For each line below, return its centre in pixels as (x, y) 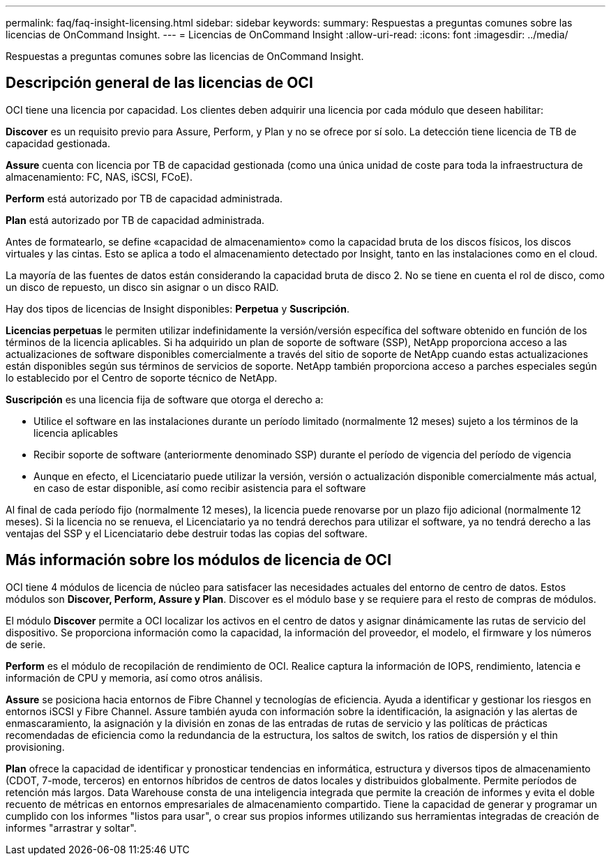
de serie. (26, 644)
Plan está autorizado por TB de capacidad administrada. (135, 220)
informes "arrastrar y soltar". (71, 828)
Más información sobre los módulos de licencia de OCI (199, 560)
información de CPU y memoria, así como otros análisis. (134, 677)
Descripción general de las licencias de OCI (159, 83)
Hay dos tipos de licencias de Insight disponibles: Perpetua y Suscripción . (178, 308)
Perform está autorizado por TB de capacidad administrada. (144, 198)
